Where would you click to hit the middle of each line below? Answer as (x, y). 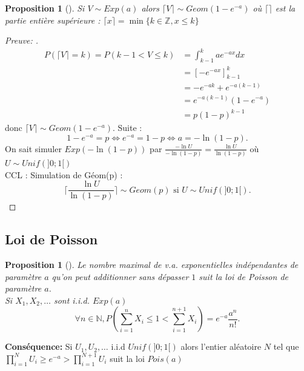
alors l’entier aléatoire (221, 346)
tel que (286, 346)
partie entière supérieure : (53, 20)
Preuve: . (22, 40)
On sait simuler (33, 148)
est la (285, 8)
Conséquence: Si (39, 346)
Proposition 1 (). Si (45, 8)
